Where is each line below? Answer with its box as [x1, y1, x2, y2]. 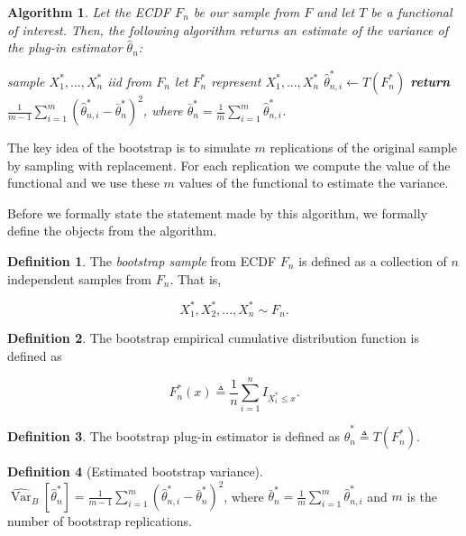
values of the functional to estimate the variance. [178, 173, 449, 192]
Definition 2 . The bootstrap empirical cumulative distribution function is [7, 328, 419, 347]
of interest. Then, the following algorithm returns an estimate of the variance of [7, 20, 448, 39]
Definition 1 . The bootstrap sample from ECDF [7, 251, 277, 270]
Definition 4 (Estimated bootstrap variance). [7, 462, 263, 481]
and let [316, 3, 355, 21]
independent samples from [7, 269, 152, 288]
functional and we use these [7, 173, 160, 192]
